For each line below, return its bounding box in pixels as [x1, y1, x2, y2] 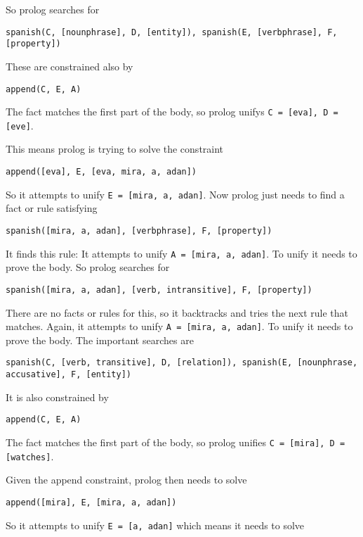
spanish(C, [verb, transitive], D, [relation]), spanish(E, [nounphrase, [6, 358, 358, 368]
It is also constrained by [6, 389, 109, 404]
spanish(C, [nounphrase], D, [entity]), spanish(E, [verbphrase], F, [6, 27, 338, 37]
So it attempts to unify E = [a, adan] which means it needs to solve [6, 517, 305, 532]
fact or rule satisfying [6, 201, 98, 215]
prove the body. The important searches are [6, 332, 194, 347]
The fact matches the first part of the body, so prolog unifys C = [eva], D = [6, 104, 338, 119]
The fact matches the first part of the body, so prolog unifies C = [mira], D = [6, 434, 345, 449]
